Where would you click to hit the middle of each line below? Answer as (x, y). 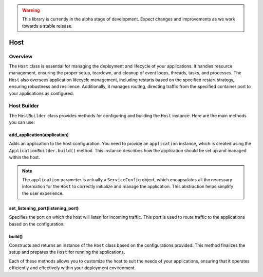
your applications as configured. (41, 93)
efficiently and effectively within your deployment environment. (72, 268)
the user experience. (43, 193)
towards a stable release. (47, 26)
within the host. (24, 157)
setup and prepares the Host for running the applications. (67, 252)
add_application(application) (39, 135)
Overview (21, 56)
